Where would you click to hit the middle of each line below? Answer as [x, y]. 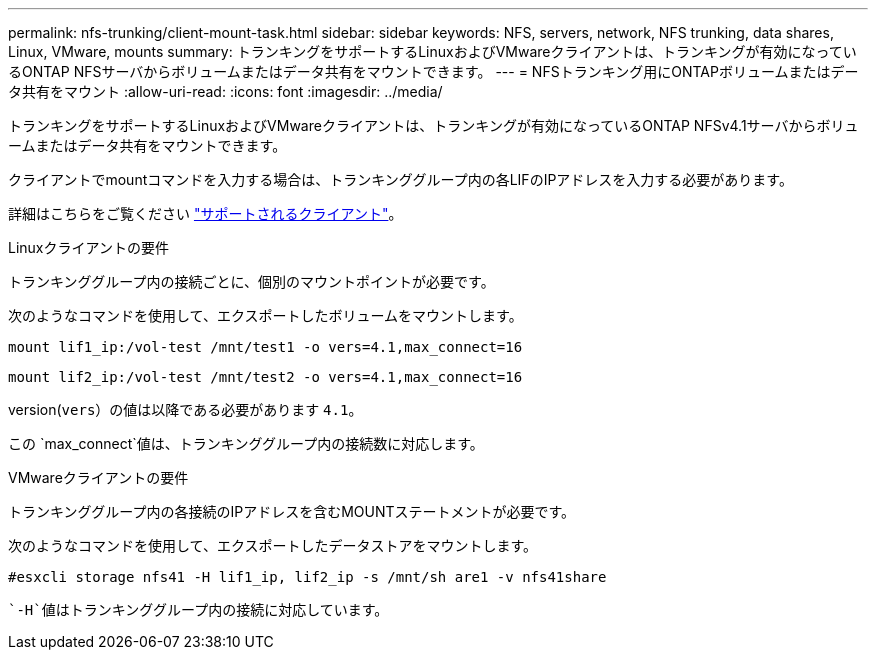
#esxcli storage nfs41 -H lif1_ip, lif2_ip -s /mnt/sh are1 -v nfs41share [307, 577]
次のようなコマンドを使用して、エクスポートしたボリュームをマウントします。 [265, 315]
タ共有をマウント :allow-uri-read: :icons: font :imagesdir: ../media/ [225, 91]
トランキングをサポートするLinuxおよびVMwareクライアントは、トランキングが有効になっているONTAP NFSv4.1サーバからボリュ [433, 125]
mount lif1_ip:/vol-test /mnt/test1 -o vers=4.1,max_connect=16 [265, 347]
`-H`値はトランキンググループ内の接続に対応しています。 [198, 610]
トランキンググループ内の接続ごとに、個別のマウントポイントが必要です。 [251, 281]
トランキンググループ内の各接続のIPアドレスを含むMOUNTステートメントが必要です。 [292, 511]
